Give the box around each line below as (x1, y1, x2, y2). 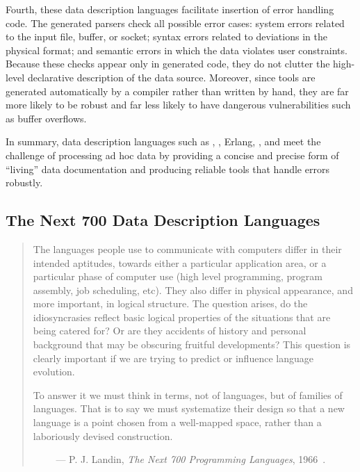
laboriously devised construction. (33, 428, 173, 443)
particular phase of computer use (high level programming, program (33, 269, 322, 284)
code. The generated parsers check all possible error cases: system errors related (6, 15, 345, 30)
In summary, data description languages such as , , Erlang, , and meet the (6, 134, 321, 149)
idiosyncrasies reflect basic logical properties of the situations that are (33, 309, 331, 324)
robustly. (6, 175, 43, 190)
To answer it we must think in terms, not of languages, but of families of (33, 387, 343, 402)
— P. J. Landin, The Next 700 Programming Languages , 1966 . (56, 452, 326, 466)
